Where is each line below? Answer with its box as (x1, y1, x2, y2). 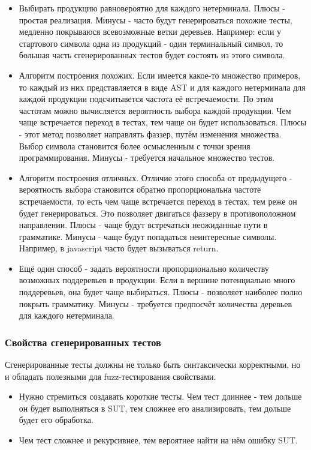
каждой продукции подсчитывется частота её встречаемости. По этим (19, 92, 273, 105)
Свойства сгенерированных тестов (5, 334, 161, 349)
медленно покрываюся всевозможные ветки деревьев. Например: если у (19, 25, 282, 38)
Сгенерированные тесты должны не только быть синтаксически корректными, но (5, 358, 301, 371)
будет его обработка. (19, 413, 93, 426)
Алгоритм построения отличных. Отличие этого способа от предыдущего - (19, 171, 292, 184)
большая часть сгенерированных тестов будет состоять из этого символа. (19, 49, 285, 61)
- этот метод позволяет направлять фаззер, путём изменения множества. (19, 127, 282, 140)
